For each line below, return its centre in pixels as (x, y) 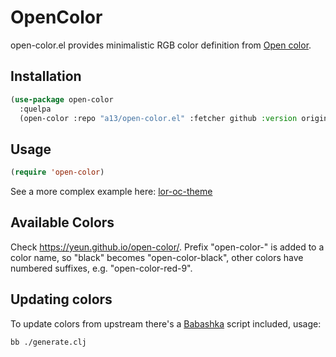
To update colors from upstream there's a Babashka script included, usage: (166, 323)
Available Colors (62, 222)
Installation (46, 76)
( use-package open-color (62, 99)
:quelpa (35, 109)
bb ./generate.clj (48, 342)
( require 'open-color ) (57, 172)
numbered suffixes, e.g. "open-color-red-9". (101, 268)
